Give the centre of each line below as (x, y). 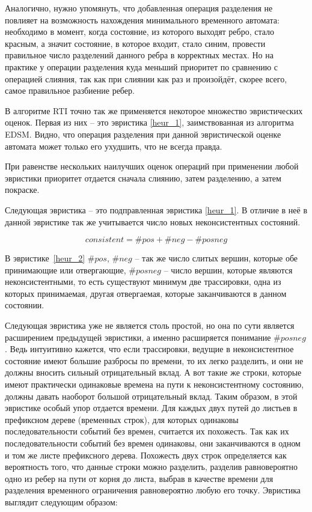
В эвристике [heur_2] (45, 258)
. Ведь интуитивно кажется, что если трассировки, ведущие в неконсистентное (149, 349)
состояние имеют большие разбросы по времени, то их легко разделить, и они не (154, 360)
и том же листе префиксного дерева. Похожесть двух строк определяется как (146, 455)
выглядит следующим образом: (61, 501)
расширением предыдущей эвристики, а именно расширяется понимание (138, 337)
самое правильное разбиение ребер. (70, 90)
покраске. (22, 190)
